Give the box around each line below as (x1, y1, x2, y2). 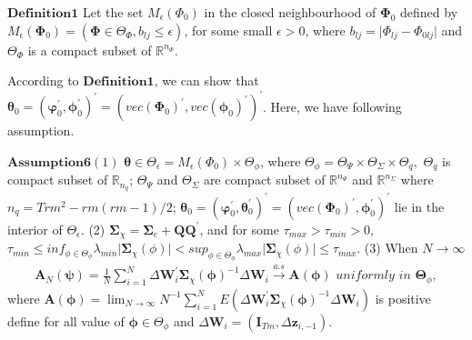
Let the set (83, 3, 144, 21)
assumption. (7, 121, 75, 140)
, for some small (184, 20, 273, 39)
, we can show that (154, 71, 259, 90)
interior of (7, 219, 63, 238)
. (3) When (357, 238, 418, 257)
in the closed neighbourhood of (204, 3, 377, 21)
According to (7, 71, 79, 90)
